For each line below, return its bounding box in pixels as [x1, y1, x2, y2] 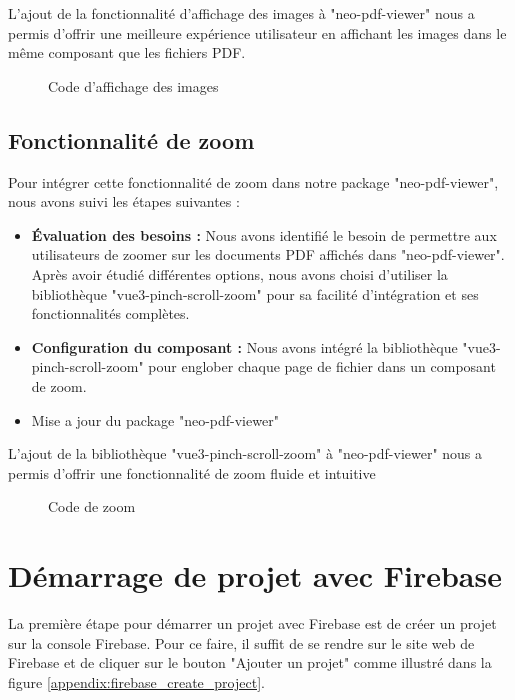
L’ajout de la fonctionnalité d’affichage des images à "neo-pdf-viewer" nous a [8, 3, 475, 23]
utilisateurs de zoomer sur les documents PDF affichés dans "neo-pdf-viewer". [31, 244, 505, 265]
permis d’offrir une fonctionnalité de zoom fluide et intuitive [8, 462, 376, 483]
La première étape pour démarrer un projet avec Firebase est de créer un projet [8, 613, 497, 634]
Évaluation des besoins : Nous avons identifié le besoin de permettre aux [31, 224, 497, 245]
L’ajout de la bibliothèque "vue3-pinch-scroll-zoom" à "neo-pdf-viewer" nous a [8, 443, 483, 464]
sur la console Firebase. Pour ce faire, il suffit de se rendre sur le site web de [8, 632, 475, 653]
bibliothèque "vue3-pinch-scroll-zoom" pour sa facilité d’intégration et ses [31, 283, 479, 304]
